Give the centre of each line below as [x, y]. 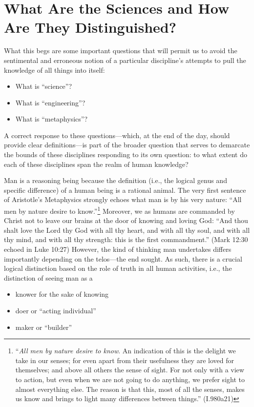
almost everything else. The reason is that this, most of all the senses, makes [130, 389]
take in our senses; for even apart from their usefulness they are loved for [125, 360]
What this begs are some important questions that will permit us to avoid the [121, 51]
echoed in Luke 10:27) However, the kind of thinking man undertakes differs [118, 249]
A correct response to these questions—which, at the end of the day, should [117, 135]
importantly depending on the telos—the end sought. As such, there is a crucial [123, 258]
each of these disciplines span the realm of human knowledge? [96, 164]
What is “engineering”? [50, 102]
